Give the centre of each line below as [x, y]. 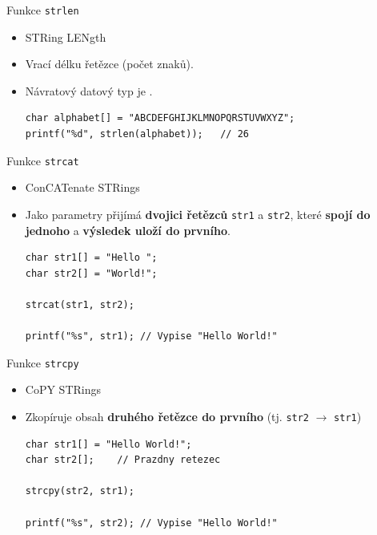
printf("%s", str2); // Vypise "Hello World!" [151, 523]
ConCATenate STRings [82, 187]
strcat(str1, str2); [80, 304]
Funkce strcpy [43, 362]
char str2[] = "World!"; [91, 273]
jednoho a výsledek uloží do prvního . [128, 230]
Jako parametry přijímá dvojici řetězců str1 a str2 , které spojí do [198, 214]
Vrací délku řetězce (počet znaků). [109, 64]
